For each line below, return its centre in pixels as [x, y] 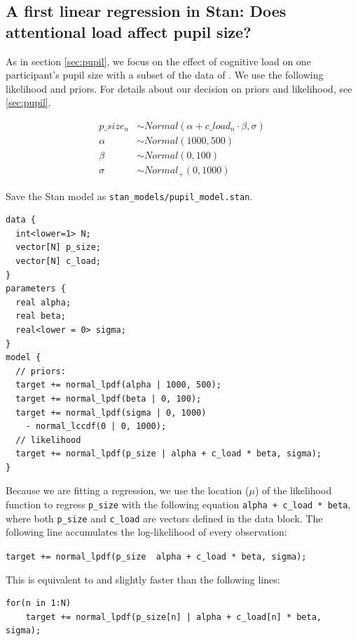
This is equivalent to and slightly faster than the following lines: [143, 579]
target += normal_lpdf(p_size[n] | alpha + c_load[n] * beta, [174, 617]
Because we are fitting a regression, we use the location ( [128, 490]
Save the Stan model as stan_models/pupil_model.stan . [129, 196]
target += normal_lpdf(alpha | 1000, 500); [118, 385]
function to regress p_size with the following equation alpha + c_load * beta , [178, 504]
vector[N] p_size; [58, 247]
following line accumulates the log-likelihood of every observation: [146, 532]
